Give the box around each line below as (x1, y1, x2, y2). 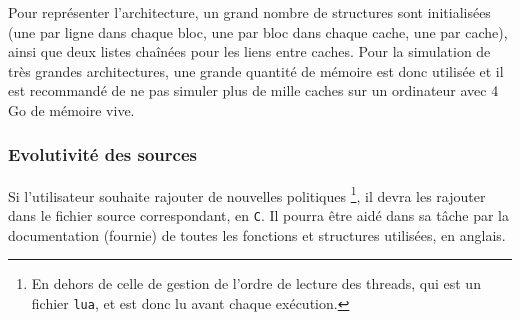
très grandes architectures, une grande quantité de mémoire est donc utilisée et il (8, 60, 504, 81)
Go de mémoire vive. (8, 99, 135, 120)
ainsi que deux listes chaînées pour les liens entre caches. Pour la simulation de (8, 41, 491, 62)
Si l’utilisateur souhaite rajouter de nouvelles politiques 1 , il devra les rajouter (8, 182, 486, 206)
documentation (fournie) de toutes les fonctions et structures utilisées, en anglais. (8, 224, 506, 245)
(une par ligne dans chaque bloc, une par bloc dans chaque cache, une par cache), (8, 21, 508, 42)
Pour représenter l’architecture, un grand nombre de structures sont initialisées (8, 2, 491, 22)
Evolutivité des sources (8, 142, 197, 167)
